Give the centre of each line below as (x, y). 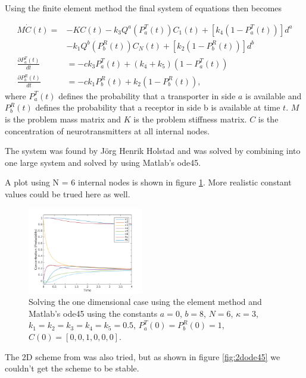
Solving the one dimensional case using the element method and (145, 302)
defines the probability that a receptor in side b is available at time (158, 107)
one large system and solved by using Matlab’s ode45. (103, 162)
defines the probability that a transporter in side (147, 95)
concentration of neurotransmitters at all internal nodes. (107, 130)
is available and (274, 95)
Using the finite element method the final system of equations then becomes (143, 8)
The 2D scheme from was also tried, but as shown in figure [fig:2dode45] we (143, 356)
